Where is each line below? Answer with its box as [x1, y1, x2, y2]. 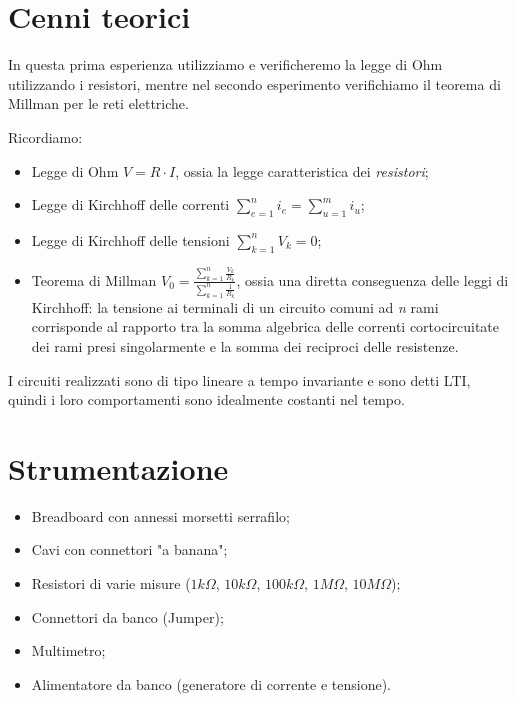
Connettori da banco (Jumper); [31, 606, 224, 627]
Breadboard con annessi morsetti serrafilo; [31, 505, 290, 526]
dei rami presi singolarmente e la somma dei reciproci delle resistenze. [31, 335, 459, 356]
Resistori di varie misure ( [31, 573, 191, 594]
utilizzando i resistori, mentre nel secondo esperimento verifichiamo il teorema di [8, 73, 501, 94]
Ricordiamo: [8, 126, 83, 147]
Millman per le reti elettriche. [8, 93, 189, 114]
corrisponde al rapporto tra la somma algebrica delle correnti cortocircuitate [31, 316, 500, 337]
